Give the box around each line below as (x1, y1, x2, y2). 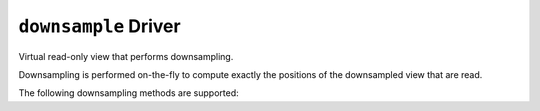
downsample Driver (18, 15, 181, 37)
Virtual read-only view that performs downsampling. (18, 50, 234, 62)
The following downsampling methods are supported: (18, 87, 239, 99)
